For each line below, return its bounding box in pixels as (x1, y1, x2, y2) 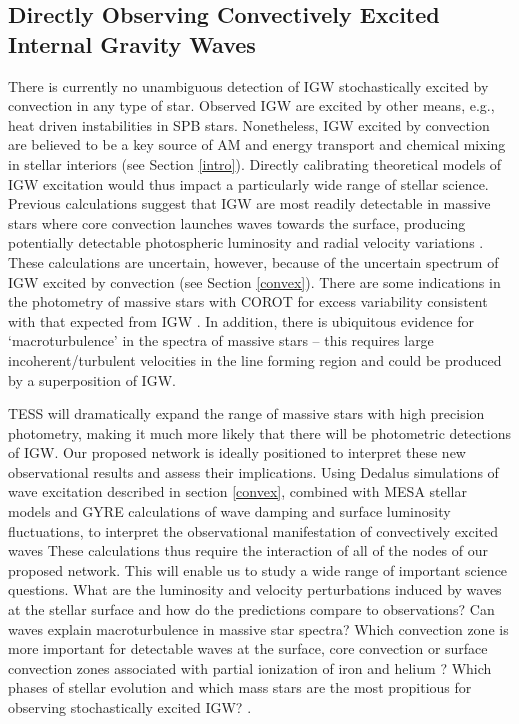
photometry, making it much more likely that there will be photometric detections (8, 422, 512, 443)
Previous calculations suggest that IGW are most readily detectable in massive (8, 193, 491, 214)
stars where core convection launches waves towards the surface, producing (8, 212, 466, 233)
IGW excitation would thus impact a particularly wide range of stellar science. (8, 173, 489, 194)
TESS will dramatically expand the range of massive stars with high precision (8, 403, 485, 424)
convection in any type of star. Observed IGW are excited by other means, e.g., (8, 95, 495, 116)
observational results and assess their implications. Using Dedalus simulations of (8, 461, 499, 482)
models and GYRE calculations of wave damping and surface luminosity (8, 501, 451, 522)
